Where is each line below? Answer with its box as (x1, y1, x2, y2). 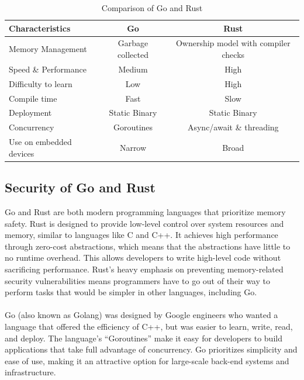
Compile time (9, 92, 57, 104)
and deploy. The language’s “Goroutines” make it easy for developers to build (5, 331, 282, 344)
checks (222, 49, 245, 61)
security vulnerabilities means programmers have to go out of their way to (5, 274, 270, 286)
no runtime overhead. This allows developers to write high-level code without (5, 251, 281, 264)
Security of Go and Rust (5, 178, 156, 196)
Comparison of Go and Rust (101, 2, 203, 13)
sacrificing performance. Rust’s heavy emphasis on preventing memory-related (5, 262, 284, 275)
